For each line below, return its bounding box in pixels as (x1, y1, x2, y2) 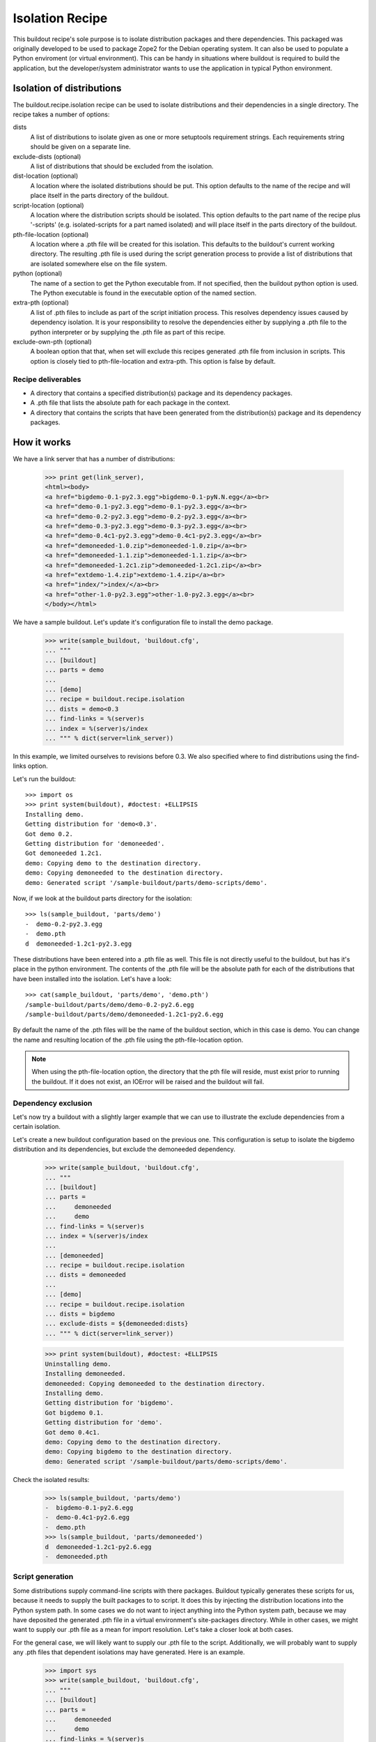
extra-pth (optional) (13, 298, 70, 307)
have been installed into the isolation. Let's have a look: (13, 974, 172, 982)
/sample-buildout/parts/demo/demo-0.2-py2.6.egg (25, 1001, 194, 1008)
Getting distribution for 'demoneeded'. (25, 840, 165, 848)
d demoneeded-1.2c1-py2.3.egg (25, 939, 132, 948)
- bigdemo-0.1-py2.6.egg (45, 1504, 134, 1512)
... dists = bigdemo (45, 1310, 115, 1318)
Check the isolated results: (13, 1475, 90, 1483)
